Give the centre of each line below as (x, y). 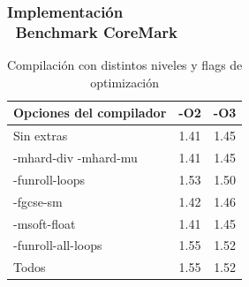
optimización (125, 82)
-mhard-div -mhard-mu (75, 158)
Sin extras (41, 136)
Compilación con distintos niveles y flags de (125, 65)
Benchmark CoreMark (96, 31)
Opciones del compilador (90, 113)
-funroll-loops (49, 179)
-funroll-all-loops (58, 245)
